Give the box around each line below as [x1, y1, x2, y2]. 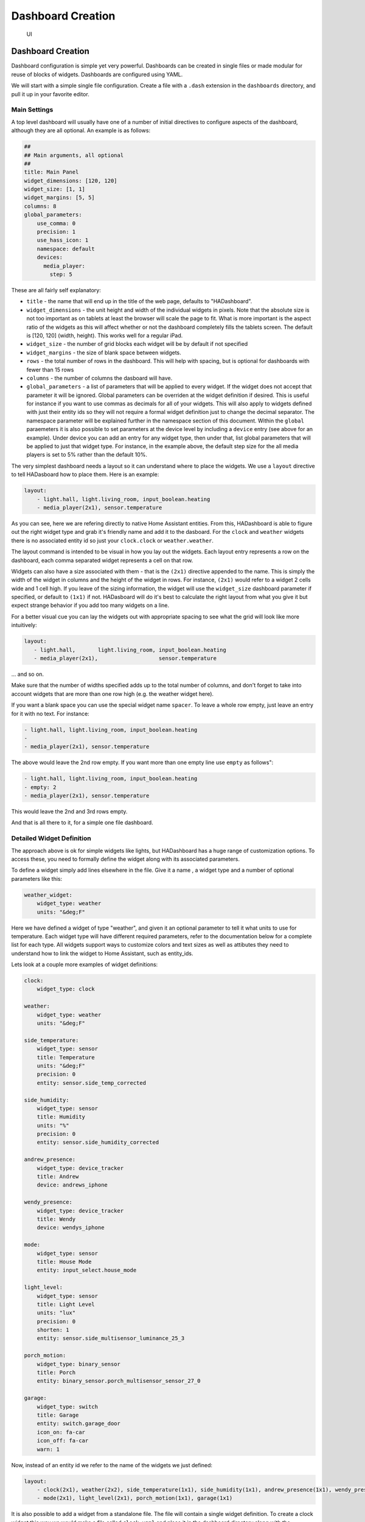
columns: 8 [24, 203, 57, 209]
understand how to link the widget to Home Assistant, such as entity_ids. [11, 950, 193, 957]
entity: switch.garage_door [36, 1420, 121, 1427]
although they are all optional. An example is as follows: [11, 127, 151, 134]
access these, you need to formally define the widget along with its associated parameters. [11, 855, 240, 863]
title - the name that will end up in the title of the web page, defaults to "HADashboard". [26, 298, 252, 305]
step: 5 [49, 271, 73, 278]
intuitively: [11, 622, 37, 629]
